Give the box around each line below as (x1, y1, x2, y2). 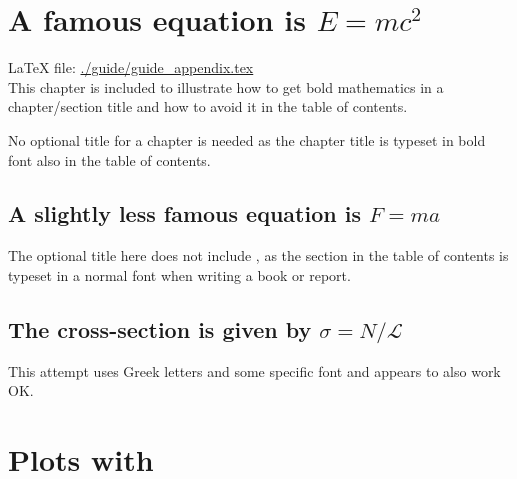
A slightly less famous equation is (8, 198, 361, 229)
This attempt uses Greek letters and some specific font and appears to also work (8, 360, 501, 381)
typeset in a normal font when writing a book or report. (8, 264, 351, 285)
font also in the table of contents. (8, 149, 211, 170)
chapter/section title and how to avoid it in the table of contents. (8, 96, 408, 117)
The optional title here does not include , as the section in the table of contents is (8, 245, 509, 266)
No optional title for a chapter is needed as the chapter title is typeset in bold (8, 129, 486, 150)
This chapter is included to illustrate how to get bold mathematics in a (8, 76, 444, 97)
